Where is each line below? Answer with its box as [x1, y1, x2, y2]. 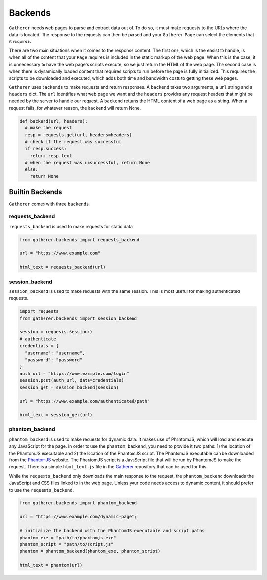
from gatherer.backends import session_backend [19, 315, 137, 321]
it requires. [9, 39, 31, 44]
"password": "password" [25, 357, 83, 363]
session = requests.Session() [19, 329, 93, 335]
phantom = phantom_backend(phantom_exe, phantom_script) [19, 548, 161, 554]
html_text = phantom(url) [19, 562, 83, 568]
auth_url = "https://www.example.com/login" [19, 371, 130, 376]
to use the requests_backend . [9, 487, 74, 493]
